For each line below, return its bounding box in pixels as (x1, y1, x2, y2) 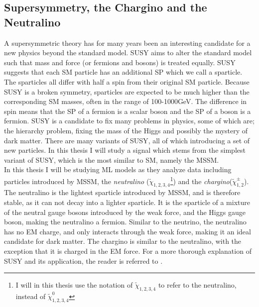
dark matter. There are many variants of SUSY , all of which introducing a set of (4, 135, 250, 145)
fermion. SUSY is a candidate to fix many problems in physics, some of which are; (4, 115, 255, 126)
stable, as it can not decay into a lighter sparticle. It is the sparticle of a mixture (4, 197, 251, 207)
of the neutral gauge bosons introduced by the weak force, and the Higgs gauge (4, 206, 246, 217)
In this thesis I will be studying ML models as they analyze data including (4, 164, 232, 175)
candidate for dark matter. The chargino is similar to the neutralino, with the (4, 236, 242, 246)
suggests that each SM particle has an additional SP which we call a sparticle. (4, 67, 243, 77)
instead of (15, 291, 46, 301)
